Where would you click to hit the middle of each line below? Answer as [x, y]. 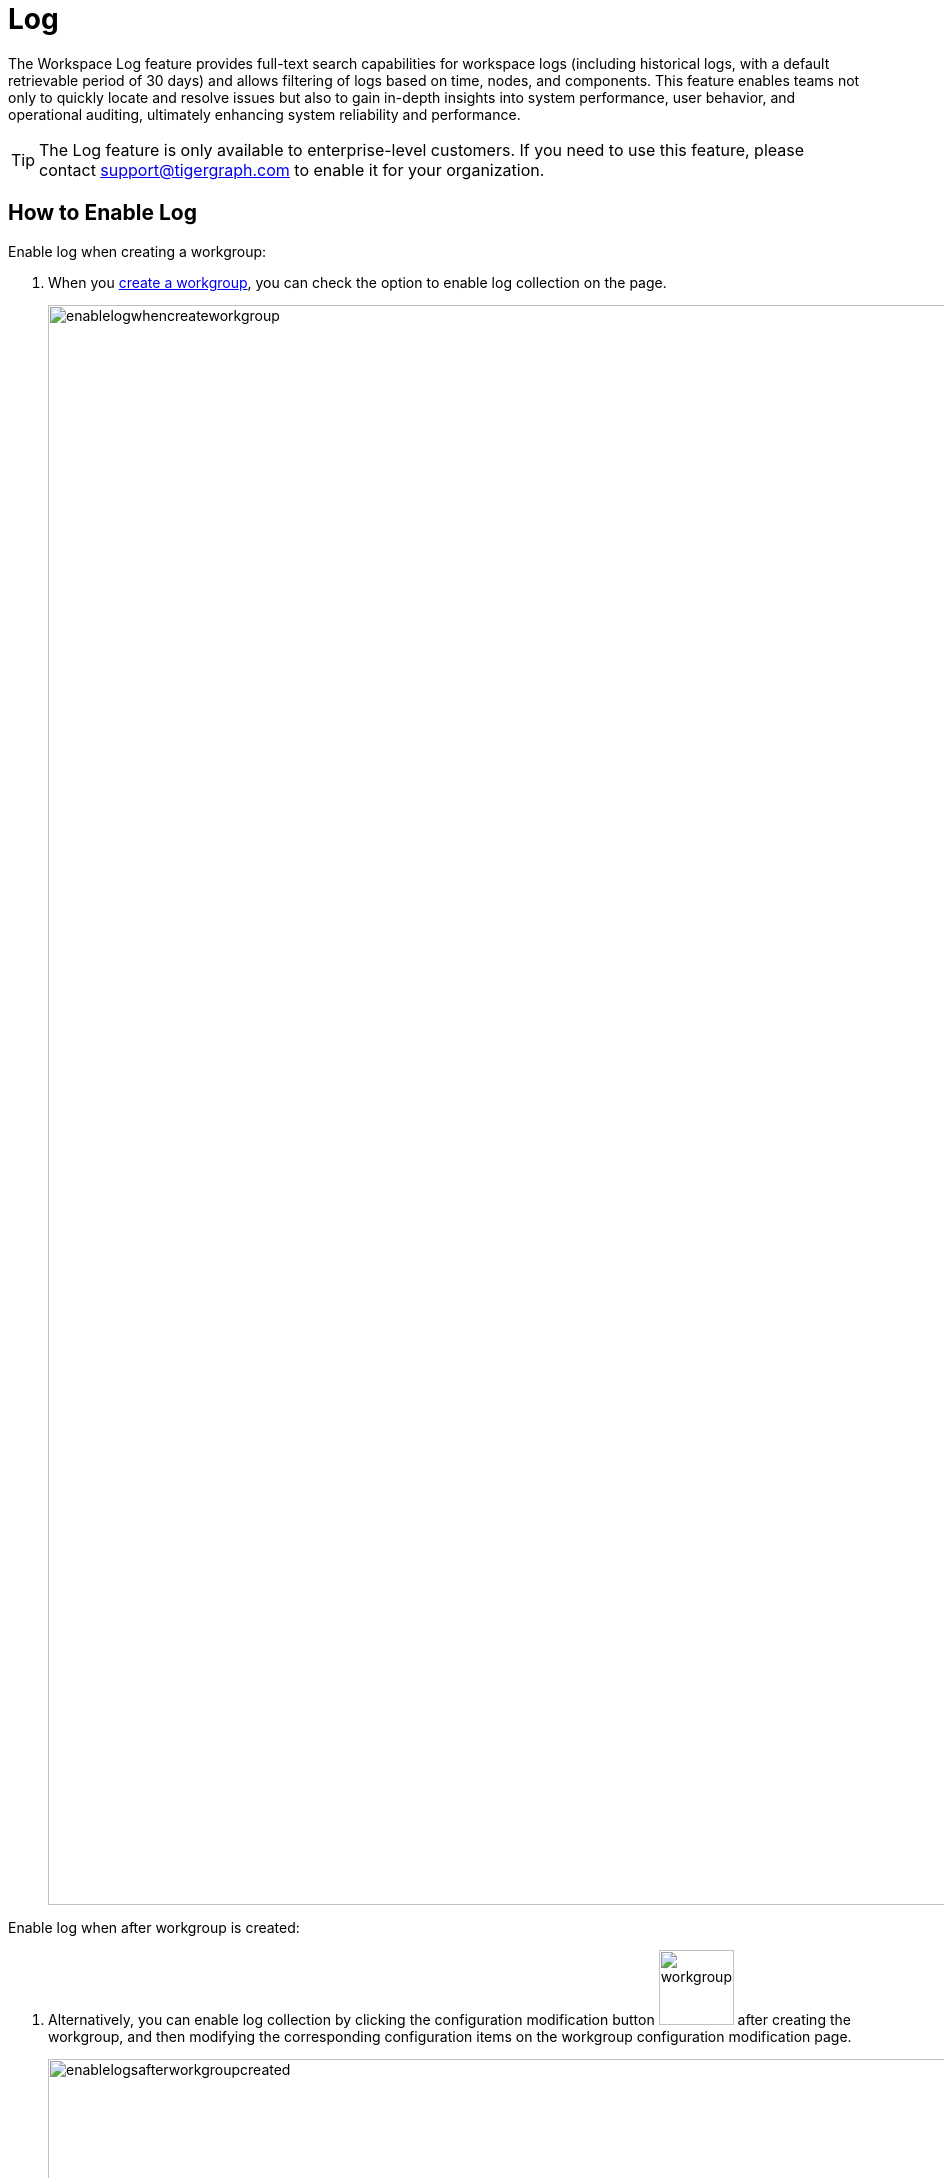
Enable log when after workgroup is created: [154, 1927]
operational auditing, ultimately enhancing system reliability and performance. [264, 114]
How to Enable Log [102, 213]
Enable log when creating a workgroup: [137, 251]
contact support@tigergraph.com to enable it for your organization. [292, 169]
